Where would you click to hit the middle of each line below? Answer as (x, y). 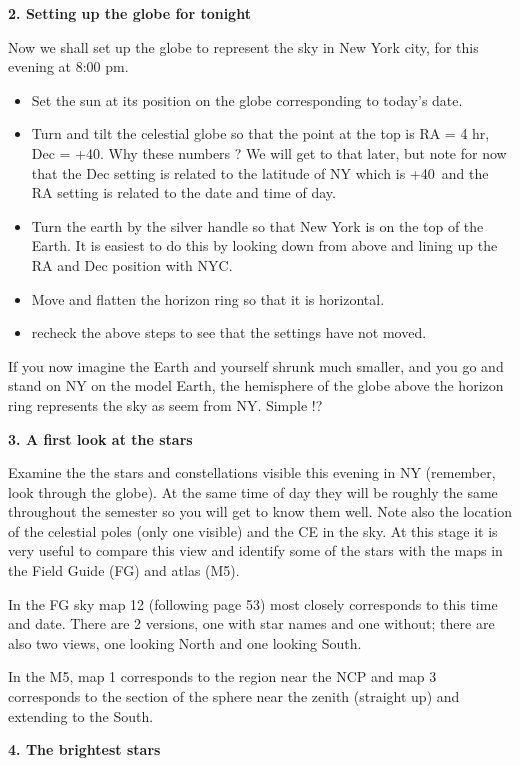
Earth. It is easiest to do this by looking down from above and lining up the (264, 245)
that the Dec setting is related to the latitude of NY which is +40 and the (260, 172)
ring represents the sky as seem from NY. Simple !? (165, 404)
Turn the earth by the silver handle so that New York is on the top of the (257, 225)
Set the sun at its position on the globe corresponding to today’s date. (247, 99)
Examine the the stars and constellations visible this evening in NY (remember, (252, 472)
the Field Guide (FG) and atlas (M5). (124, 570)
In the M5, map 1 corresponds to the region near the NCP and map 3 (222, 676)
